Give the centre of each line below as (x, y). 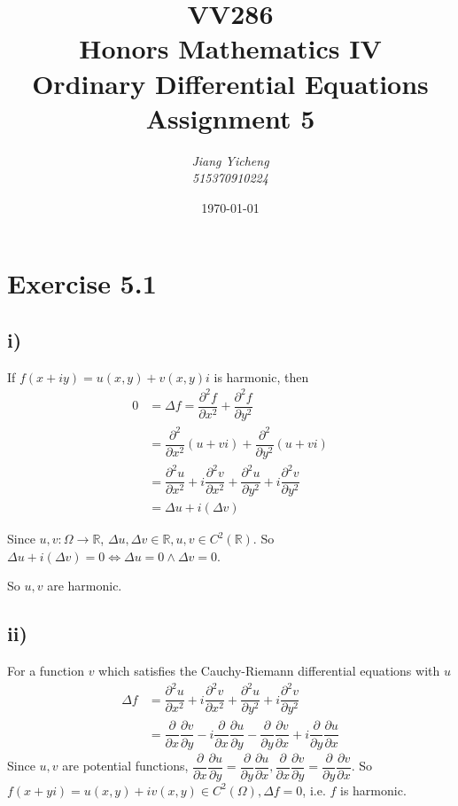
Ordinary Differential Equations (230, 83)
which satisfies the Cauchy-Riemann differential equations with (269, 671)
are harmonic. (85, 586)
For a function (46, 671)
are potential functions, (125, 765)
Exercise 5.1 (82, 283)
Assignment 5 (230, 117)
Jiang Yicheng (230, 160)
